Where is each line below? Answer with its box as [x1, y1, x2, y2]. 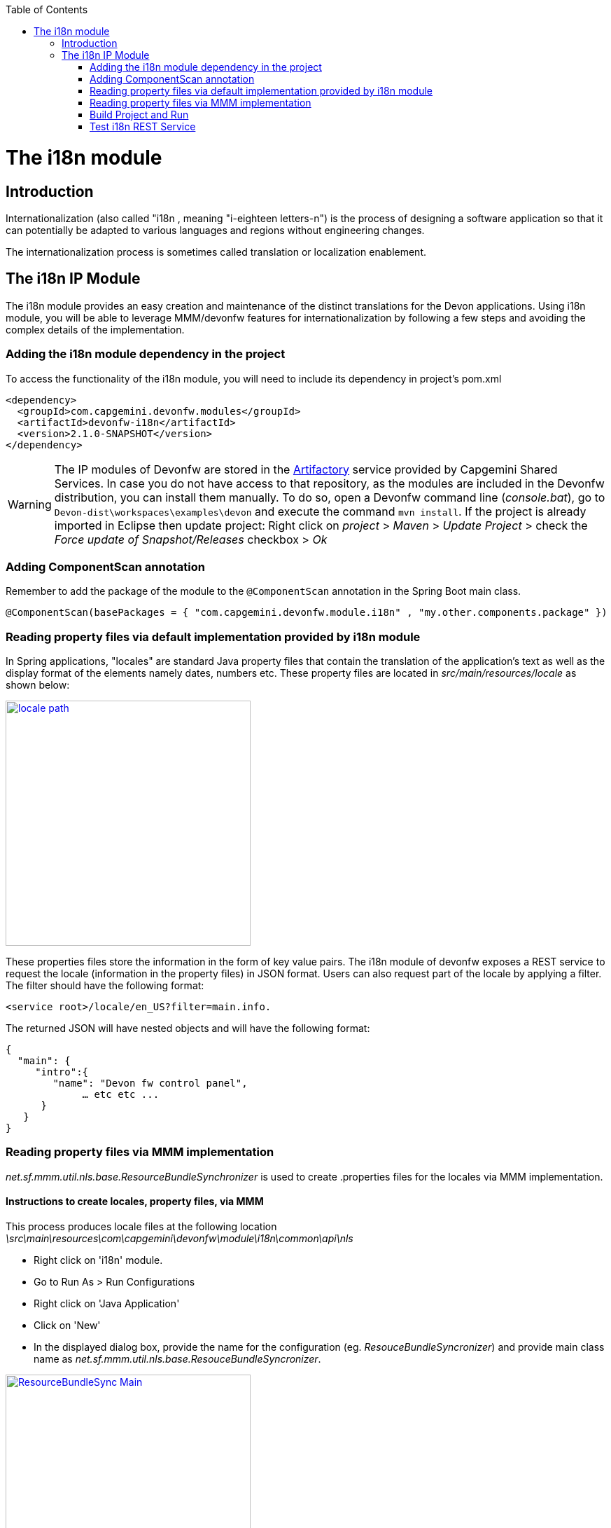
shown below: [6, 679, 70, 691]
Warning [8, 497, 52, 511]
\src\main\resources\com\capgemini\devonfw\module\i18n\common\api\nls [6, 1232, 353, 1244]
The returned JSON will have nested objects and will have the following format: [6, 1022, 370, 1035]
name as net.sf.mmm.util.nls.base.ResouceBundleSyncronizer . [34, 1352, 321, 1365]
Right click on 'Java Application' [34, 1297, 180, 1309]
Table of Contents [6, 4, 88, 15]
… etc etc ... [82, 1089, 160, 1101]
